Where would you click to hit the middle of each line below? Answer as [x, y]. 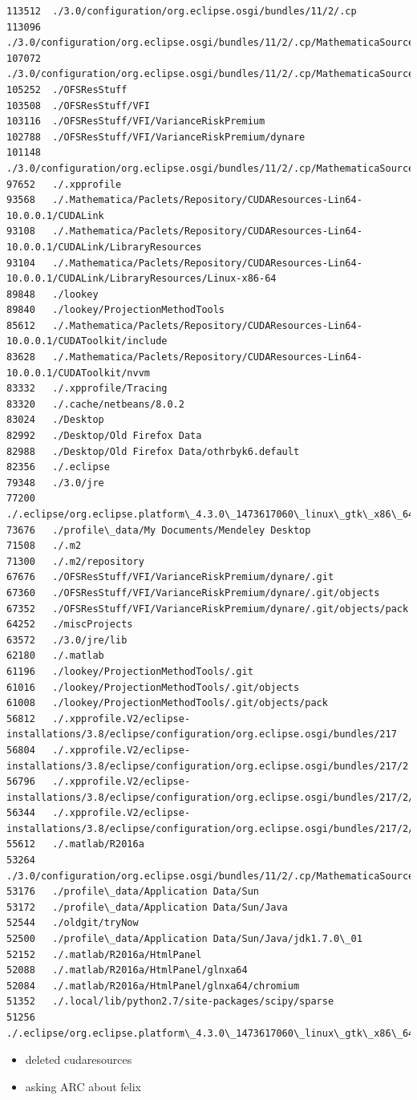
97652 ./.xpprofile [64, 184]
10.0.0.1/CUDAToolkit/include [87, 341]
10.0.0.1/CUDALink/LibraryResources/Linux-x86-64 [142, 279]
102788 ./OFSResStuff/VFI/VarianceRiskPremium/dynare [156, 137]
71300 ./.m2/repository [75, 561]
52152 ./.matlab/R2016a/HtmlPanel [104, 954]
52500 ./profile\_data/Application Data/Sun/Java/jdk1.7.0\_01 [184, 939]
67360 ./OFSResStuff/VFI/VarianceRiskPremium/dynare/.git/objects [193, 593]
